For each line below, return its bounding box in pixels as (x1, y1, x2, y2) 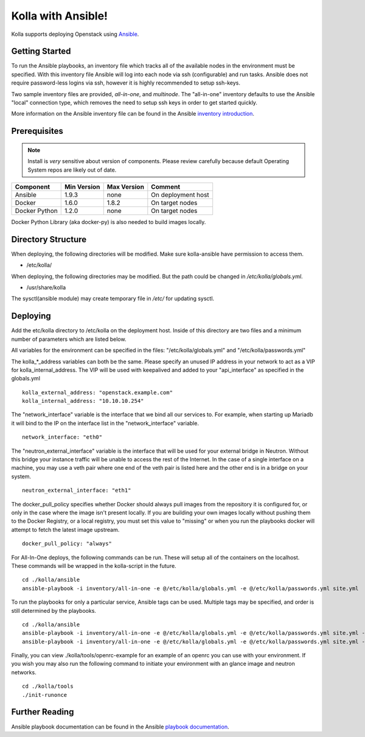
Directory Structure (11, 234, 87, 245)
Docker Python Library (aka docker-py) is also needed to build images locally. (11, 218, 206, 225)
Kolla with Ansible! (11, 9, 108, 23)
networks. (11, 668, 36, 676)
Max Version (106, 183, 144, 191)
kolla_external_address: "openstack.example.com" (22, 389, 173, 396)
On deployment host (151, 190, 209, 199)
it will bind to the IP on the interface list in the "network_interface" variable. (11, 419, 199, 427)
